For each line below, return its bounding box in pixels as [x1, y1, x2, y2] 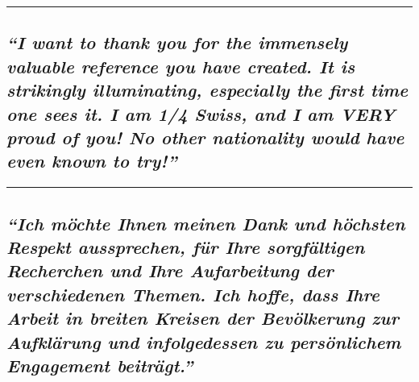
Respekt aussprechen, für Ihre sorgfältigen [6, 234, 365, 259]
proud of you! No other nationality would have [6, 124, 404, 149]
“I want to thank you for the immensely [6, 30, 348, 55]
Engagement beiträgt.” [6, 352, 193, 377]
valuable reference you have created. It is [6, 53, 355, 78]
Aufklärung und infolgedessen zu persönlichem [6, 329, 401, 354]
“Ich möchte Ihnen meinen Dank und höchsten [6, 210, 405, 235]
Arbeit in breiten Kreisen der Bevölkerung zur [6, 305, 399, 330]
